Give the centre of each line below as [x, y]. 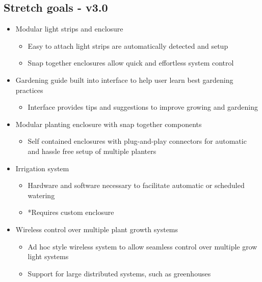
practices [29, 90]
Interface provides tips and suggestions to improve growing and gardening [143, 107]
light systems [48, 256]
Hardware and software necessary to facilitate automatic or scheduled [136, 185]
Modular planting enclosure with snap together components [109, 124]
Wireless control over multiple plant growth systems [97, 229]
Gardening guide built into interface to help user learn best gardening [124, 80]
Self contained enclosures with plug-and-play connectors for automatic [137, 141]
